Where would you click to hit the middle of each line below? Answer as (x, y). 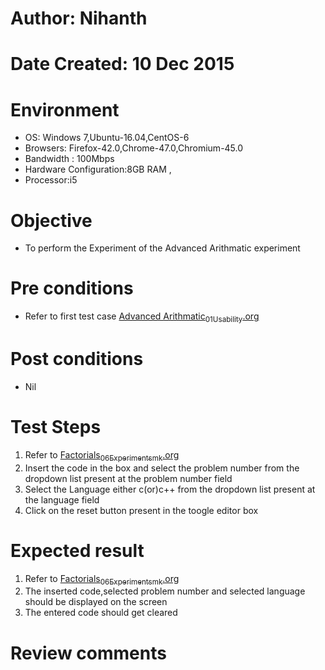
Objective (51, 220)
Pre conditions (72, 288)
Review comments (88, 653)
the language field (62, 499)
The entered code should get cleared (101, 613)
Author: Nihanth (79, 18)
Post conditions (77, 359)
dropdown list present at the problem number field (128, 478)
